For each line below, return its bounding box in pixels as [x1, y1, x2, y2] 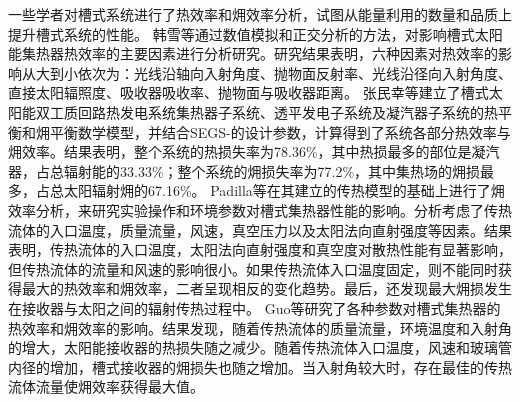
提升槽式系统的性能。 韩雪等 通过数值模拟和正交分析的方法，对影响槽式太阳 [8, 23, 503, 44]
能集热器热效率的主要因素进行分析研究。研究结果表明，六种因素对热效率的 [8, 43, 498, 64]
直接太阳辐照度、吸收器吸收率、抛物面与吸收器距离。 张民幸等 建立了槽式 [8, 82, 489, 103]
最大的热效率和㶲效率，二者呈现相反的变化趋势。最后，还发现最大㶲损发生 [21, 278, 512, 299]
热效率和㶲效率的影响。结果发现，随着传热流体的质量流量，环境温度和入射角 [8, 317, 512, 338]
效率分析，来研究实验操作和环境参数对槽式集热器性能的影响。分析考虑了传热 [8, 199, 512, 220]
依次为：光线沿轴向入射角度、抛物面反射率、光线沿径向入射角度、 [77, 62, 512, 83]
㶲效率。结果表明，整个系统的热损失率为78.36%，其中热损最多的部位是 [8, 141, 472, 162]
